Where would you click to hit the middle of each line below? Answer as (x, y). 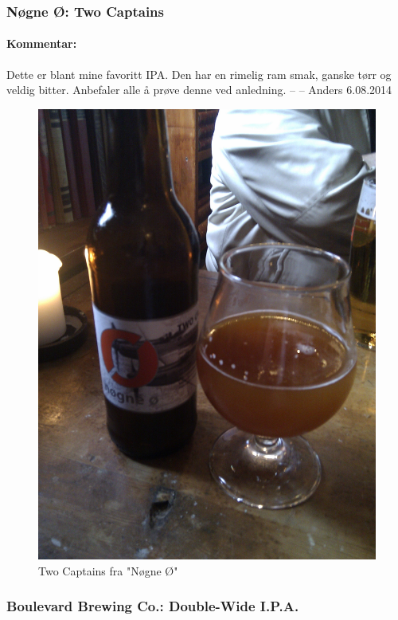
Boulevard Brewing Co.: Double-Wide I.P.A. (153, 606)
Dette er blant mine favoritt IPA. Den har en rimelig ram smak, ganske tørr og (199, 74)
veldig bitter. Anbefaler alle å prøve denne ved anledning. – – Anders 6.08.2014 (199, 90)
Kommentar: (42, 43)
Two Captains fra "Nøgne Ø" (108, 570)
